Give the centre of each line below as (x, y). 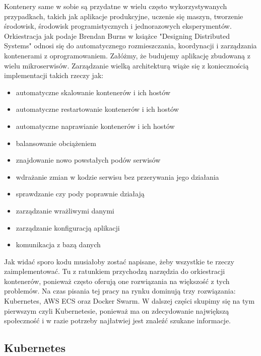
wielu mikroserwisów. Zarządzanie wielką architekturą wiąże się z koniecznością (126, 65)
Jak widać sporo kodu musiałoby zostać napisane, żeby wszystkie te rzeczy (119, 261)
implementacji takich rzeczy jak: (54, 75)
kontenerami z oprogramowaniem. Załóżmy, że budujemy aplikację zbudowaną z (127, 55)
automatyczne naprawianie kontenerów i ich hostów (95, 126)
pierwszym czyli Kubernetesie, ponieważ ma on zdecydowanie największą (117, 310)
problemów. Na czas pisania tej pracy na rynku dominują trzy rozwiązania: (120, 291)
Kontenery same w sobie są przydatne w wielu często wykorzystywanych (116, 6)
